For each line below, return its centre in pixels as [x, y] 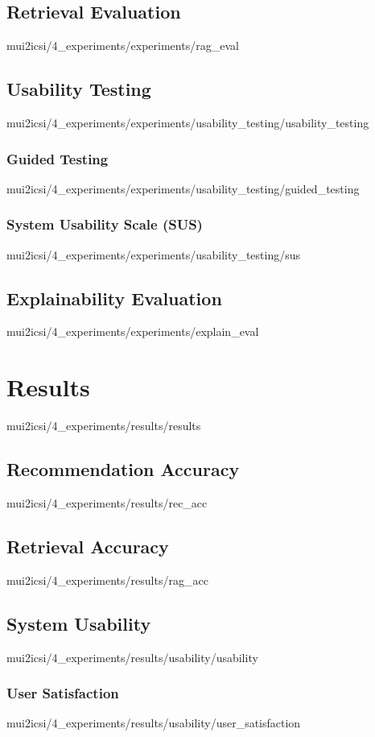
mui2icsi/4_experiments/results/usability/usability [132, 657]
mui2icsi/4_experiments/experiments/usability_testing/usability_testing [188, 122]
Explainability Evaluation [114, 298]
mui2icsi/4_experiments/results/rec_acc [107, 502]
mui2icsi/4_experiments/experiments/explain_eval [133, 331]
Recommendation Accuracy [123, 469]
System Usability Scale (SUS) [105, 224]
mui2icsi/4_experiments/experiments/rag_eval [123, 46]
